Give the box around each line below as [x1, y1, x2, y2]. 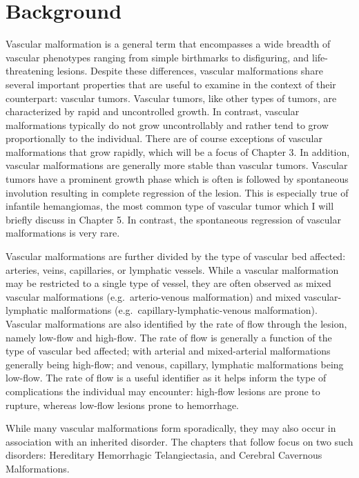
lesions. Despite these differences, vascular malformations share [57, 63, 323, 78]
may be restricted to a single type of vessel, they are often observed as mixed [6, 276, 331, 290]
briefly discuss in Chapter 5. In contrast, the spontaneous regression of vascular [6, 212, 341, 226]
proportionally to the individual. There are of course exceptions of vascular [6, 131, 323, 146]
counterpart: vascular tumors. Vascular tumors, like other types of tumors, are [6, 90, 337, 105]
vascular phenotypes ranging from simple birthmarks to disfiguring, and [6, 50, 309, 64]
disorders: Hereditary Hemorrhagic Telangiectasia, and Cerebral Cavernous [6, 448, 322, 462]
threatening [6, 63, 55, 78]
